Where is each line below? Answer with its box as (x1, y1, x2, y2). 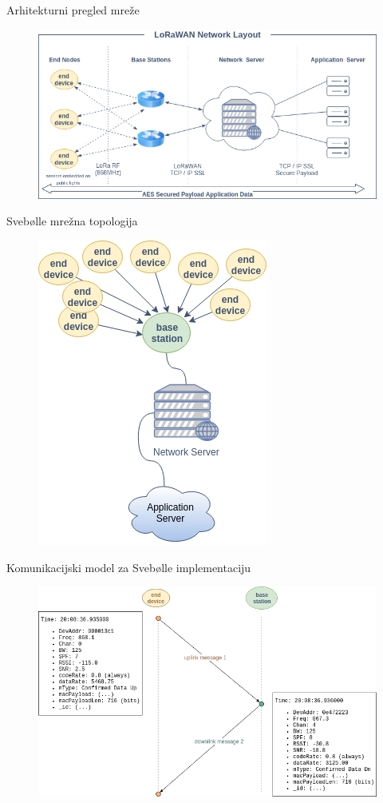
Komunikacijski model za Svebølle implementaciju (6, 559, 251, 575)
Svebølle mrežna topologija (6, 213, 138, 229)
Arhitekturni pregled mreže (6, 2, 140, 18)
